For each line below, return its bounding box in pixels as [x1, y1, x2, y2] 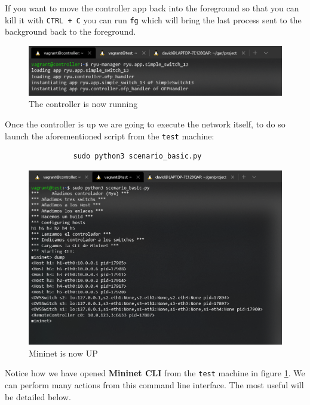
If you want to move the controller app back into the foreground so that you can [5, 2, 299, 14]
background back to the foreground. [5, 25, 136, 38]
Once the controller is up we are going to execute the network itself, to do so [5, 117, 286, 130]
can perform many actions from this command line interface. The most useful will [5, 379, 304, 391]
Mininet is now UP [29, 346, 98, 359]
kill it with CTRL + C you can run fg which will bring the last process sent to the [5, 13, 302, 26]
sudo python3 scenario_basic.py [73, 152, 202, 161]
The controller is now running [29, 98, 138, 110]
